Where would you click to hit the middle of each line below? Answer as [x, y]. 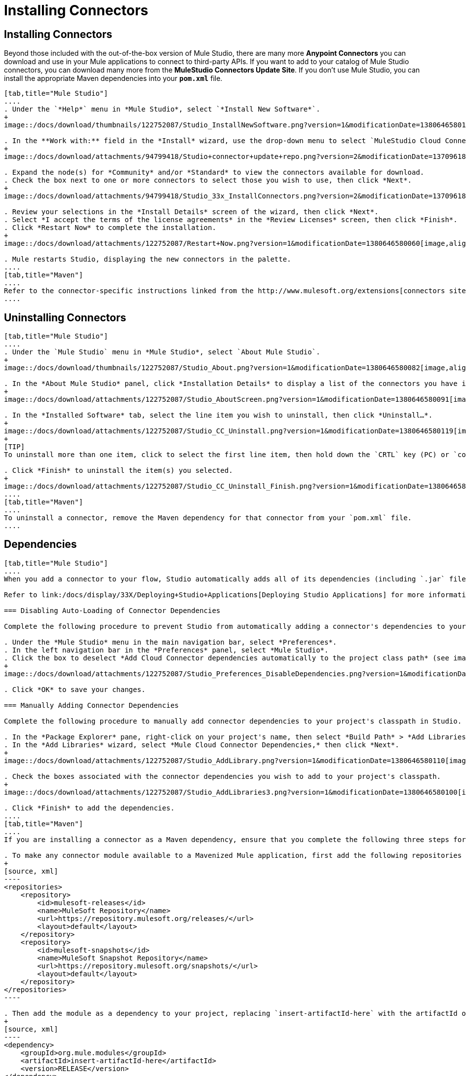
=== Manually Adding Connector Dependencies [92, 705]
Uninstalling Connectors [65, 317]
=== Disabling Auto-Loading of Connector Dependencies [112, 610]
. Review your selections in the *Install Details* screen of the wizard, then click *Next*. [191, 212]
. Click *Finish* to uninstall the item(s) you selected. [118, 471]
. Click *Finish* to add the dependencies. [89, 808]
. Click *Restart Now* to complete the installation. [110, 228]
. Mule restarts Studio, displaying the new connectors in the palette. [148, 259]
